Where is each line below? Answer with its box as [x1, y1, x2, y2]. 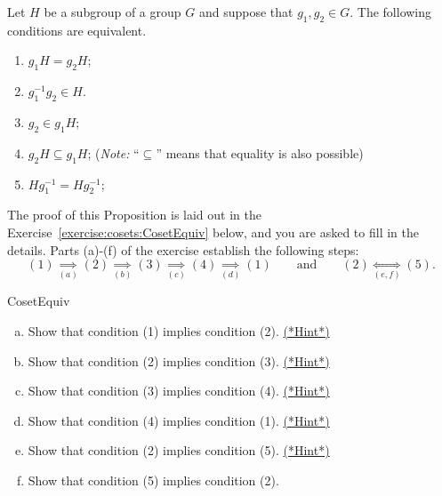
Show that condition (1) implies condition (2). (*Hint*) [28, 322, 330, 340]
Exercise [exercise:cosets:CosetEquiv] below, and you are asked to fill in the [7, 222, 419, 241]
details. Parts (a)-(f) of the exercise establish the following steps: [7, 240, 359, 259]
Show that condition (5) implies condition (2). [28, 471, 279, 490]
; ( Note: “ [87, 143, 140, 162]
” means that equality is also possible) [156, 143, 364, 162]
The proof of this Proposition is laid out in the [7, 205, 261, 224]
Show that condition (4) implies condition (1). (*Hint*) [28, 411, 330, 429]
